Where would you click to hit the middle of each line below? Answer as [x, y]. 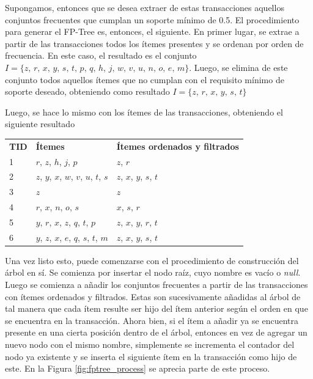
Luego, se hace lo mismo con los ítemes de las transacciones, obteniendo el [144, 112]
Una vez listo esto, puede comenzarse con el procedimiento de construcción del [152, 260]
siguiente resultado [40, 124]
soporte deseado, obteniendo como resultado [87, 91]
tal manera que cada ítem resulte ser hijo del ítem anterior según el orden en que [156, 308]
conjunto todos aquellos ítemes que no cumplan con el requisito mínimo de [145, 79]
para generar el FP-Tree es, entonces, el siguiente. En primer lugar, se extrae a [152, 31]
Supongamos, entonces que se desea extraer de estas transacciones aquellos [145, 7]
